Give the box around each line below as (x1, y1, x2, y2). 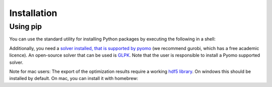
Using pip (9, 22, 42, 31)
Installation (9, 7, 57, 18)
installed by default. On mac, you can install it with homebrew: (9, 75, 139, 81)
